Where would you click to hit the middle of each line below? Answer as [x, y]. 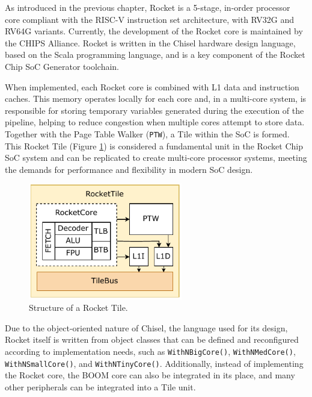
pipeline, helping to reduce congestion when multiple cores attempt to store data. [155, 122]
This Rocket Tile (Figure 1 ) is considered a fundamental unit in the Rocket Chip [154, 145]
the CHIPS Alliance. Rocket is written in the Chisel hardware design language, [150, 42]
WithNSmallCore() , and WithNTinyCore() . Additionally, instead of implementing [154, 363]
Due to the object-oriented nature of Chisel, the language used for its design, [146, 327]
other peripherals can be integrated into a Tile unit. [100, 386]
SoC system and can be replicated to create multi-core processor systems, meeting [156, 158]
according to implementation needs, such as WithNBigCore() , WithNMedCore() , [150, 352]
